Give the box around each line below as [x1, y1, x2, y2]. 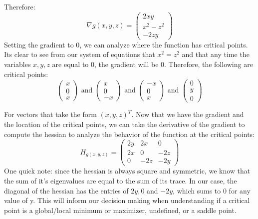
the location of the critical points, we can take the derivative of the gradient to [4, 118, 245, 129]
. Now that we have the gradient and [131, 109, 244, 119]
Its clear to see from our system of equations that [4, 49, 155, 59]
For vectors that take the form [4, 109, 97, 119]
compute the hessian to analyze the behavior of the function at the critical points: [4, 128, 255, 139]
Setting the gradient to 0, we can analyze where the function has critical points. [4, 39, 248, 49]
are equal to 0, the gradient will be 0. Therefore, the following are [52, 59, 253, 69]
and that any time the [182, 49, 250, 59]
